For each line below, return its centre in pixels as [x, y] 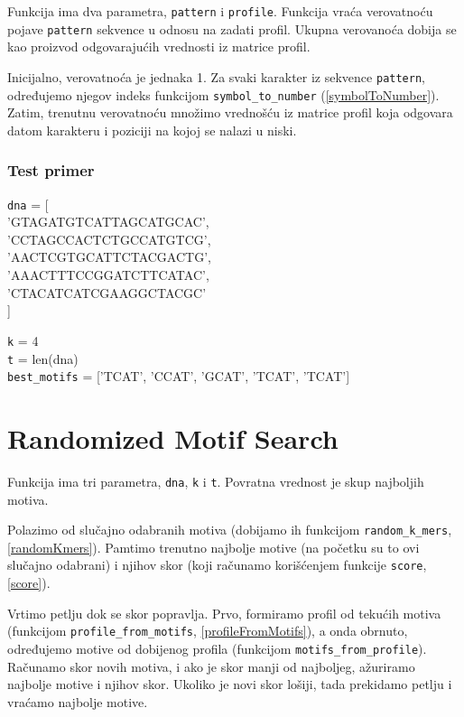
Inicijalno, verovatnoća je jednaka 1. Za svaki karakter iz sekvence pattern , [216, 76]
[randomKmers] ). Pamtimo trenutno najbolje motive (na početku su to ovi [213, 547]
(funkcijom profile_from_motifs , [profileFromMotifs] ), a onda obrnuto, [208, 631]
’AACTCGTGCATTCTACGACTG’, [109, 257]
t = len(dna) [43, 358]
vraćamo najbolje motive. [78, 701]
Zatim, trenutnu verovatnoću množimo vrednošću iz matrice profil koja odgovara [230, 112]
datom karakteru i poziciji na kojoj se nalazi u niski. [152, 130]
